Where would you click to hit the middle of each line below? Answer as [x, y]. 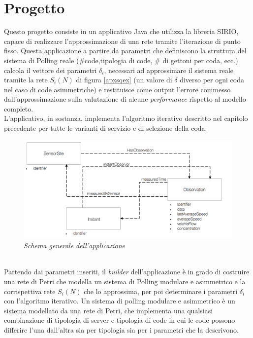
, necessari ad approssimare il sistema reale [169, 70]
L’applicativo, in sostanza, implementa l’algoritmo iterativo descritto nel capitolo [126, 118]
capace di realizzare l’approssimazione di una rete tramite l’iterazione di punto [122, 41]
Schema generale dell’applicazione [74, 245]
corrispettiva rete [30, 291]
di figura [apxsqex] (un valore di [124, 80]
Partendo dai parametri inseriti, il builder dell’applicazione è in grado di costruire [127, 272]
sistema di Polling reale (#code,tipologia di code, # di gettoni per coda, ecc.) [121, 60]
